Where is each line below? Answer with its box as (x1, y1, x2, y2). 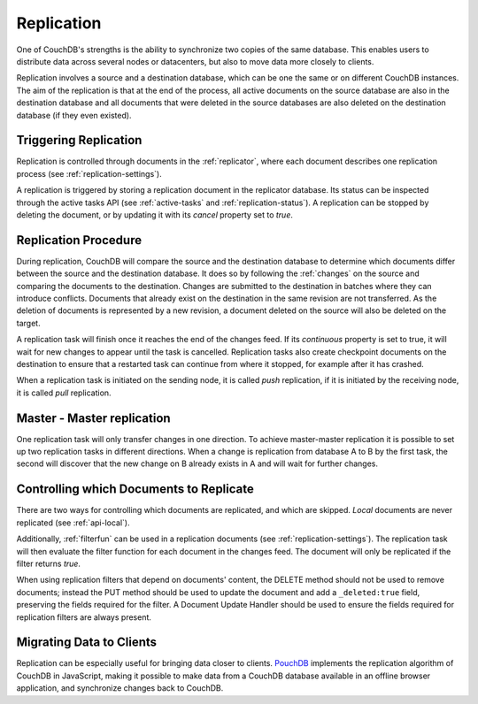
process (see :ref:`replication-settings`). (16, 168, 163, 179)
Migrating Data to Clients (16, 635, 158, 650)
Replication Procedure (16, 233, 142, 248)
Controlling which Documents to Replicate (16, 482, 254, 497)
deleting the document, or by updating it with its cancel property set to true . (16, 209, 294, 220)
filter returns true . (16, 558, 81, 569)
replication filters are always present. (16, 611, 152, 623)
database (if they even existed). (16, 110, 132, 120)
